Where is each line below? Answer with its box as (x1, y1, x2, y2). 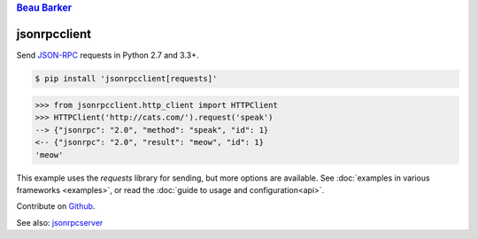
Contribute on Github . (16, 201, 96, 212)
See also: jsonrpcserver (16, 217, 104, 227)
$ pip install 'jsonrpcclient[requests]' (35, 73, 218, 84)
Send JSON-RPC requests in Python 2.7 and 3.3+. (16, 50, 199, 61)
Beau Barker (16, 2, 73, 13)
